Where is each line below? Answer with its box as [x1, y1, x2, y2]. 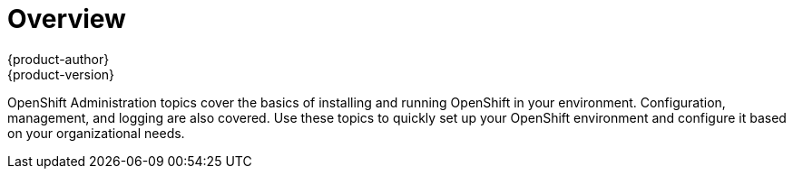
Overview [7, 4, 126, 34]
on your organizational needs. [7, 125, 185, 141]
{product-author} [7, 51, 110, 67]
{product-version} [7, 66, 115, 82]
